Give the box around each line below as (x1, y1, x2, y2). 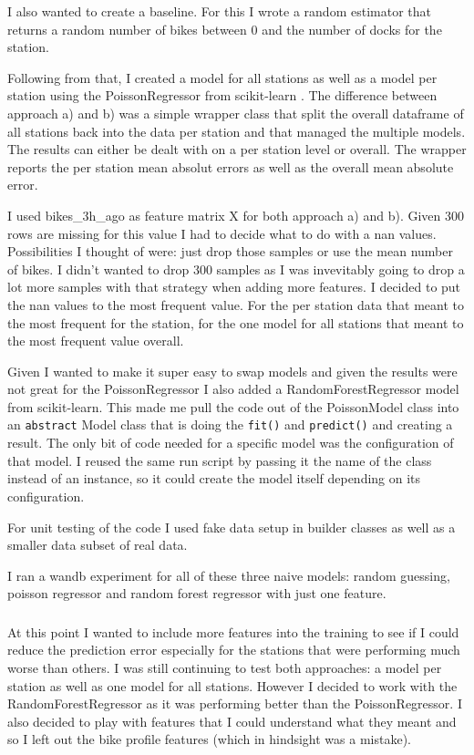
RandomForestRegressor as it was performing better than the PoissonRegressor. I (7, 694, 462, 713)
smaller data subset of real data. (7, 535, 188, 554)
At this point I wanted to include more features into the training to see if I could (7, 622, 459, 641)
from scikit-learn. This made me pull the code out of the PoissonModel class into (7, 397, 459, 416)
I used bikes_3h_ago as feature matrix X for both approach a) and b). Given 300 (7, 205, 465, 224)
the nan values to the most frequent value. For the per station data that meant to (7, 295, 465, 314)
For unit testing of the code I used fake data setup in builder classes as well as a (7, 517, 456, 536)
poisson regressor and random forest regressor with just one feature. (7, 584, 386, 603)
